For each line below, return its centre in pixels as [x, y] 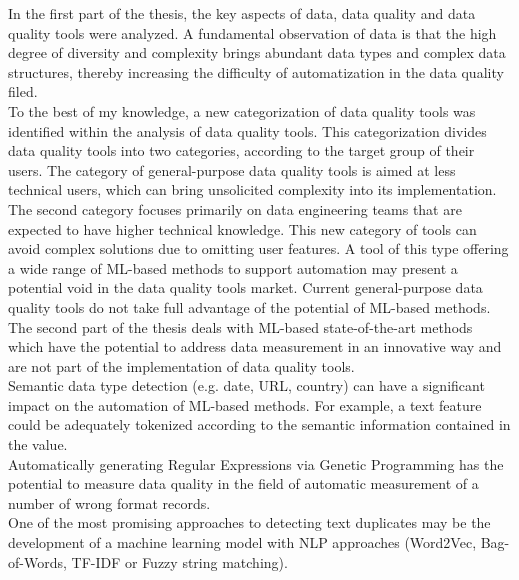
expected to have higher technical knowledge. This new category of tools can [242, 228]
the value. [38, 444]
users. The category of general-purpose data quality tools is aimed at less [232, 169]
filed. [23, 91]
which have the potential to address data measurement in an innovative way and [255, 346]
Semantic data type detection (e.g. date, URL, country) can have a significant [246, 385]
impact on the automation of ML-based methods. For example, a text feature [245, 404]
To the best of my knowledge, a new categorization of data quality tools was [242, 110]
